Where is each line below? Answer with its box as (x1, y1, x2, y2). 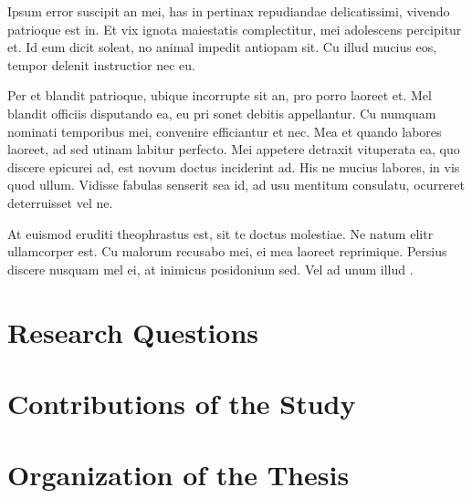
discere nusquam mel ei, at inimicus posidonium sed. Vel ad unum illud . (7, 259, 414, 278)
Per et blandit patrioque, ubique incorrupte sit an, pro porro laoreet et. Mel (7, 86, 432, 105)
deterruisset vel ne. (7, 192, 113, 212)
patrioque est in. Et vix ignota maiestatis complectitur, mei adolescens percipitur (7, 19, 462, 38)
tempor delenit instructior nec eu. (7, 55, 195, 74)
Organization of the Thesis (7, 456, 350, 493)
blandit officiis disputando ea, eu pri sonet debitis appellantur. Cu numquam (7, 103, 436, 122)
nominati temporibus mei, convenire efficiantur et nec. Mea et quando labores (7, 121, 442, 140)
